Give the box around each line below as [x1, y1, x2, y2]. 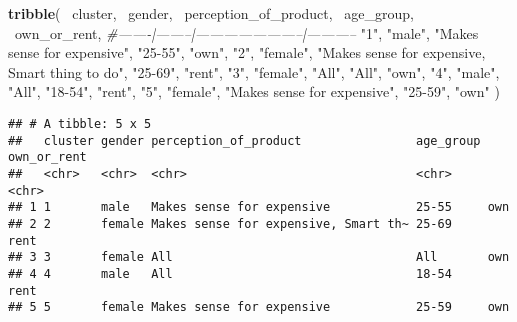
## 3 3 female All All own [8, 250, 510, 265]
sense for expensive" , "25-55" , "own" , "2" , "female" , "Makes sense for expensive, [8, 42, 486, 63]
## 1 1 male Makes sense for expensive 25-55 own [8, 200, 510, 215]
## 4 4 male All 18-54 [8, 266, 452, 281]
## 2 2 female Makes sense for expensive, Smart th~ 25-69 [8, 216, 452, 231]
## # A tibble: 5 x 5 [8, 116, 152, 131]
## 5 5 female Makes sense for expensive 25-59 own [8, 300, 510, 315]
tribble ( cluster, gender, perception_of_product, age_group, [8, 3, 415, 23]
